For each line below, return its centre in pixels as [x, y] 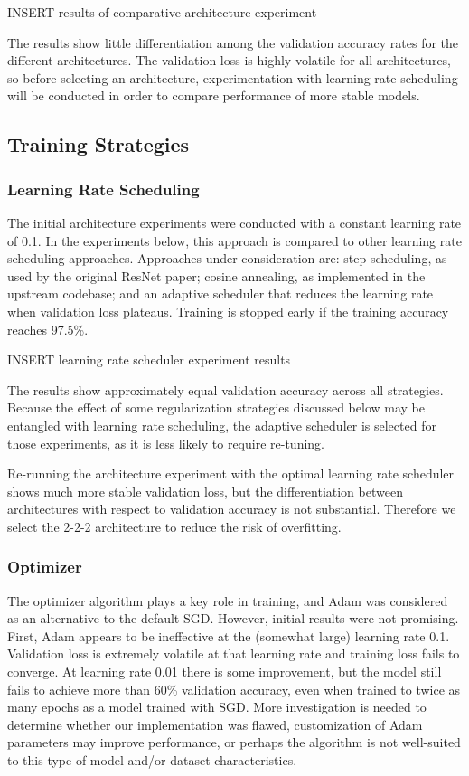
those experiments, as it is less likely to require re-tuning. [166, 443]
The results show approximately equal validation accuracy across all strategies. [225, 389]
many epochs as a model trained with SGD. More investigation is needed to [217, 707]
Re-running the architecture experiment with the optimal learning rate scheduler [231, 473]
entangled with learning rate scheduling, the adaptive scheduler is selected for [222, 425]
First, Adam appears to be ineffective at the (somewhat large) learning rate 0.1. [229, 635]
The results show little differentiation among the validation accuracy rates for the [233, 42]
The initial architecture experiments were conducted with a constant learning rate [234, 222]
